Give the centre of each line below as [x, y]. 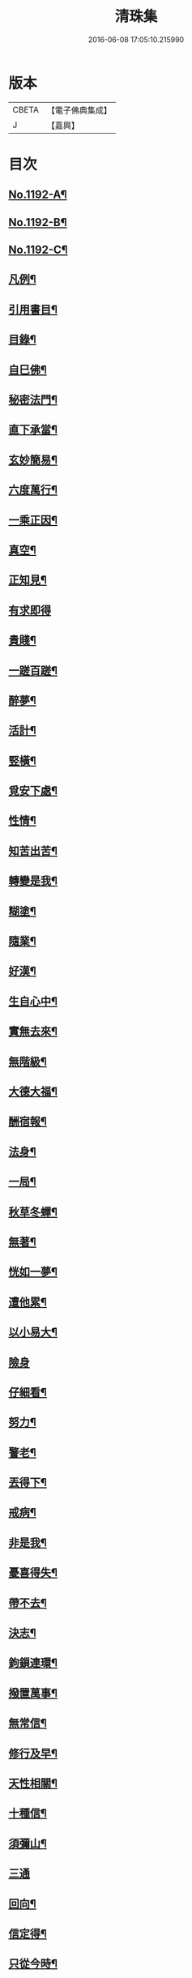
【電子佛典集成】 [79, 110]
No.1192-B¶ [38, 222]
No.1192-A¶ [38, 195]
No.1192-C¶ [38, 250]
